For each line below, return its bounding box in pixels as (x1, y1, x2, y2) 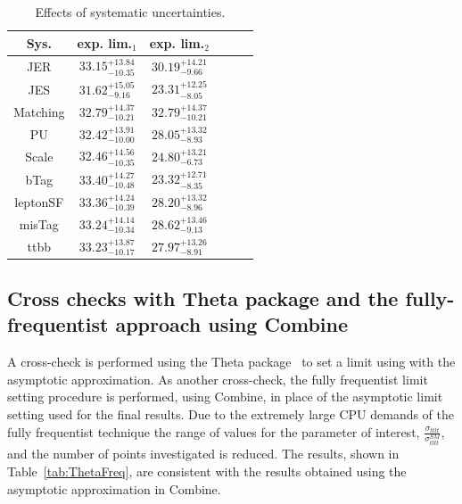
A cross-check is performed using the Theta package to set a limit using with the (7, 352, 456, 371)
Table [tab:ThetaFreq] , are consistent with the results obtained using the (7, 462, 407, 481)
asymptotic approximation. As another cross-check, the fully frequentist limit (7, 369, 428, 388)
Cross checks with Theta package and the (7, 284, 399, 311)
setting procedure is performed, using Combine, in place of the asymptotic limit (7, 387, 443, 406)
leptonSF (14, 192, 64, 211)
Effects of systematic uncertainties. (35, 3, 226, 21)
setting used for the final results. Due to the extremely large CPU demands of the (7, 404, 455, 423)
